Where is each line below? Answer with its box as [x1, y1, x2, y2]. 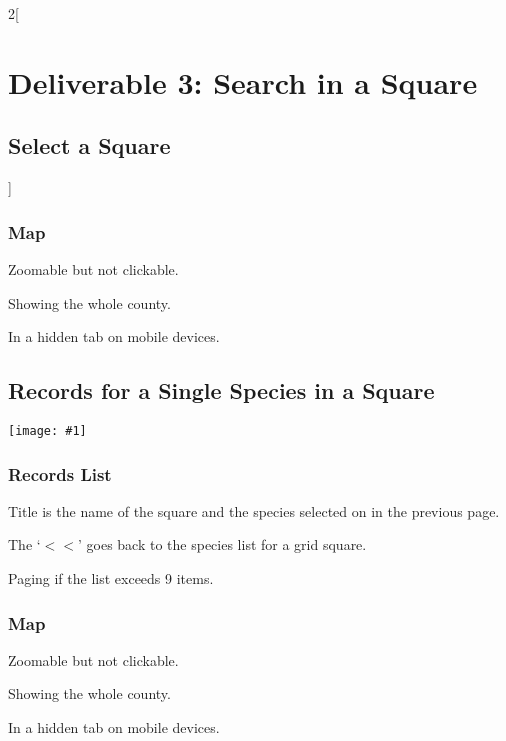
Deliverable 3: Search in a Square [8, 61, 478, 102]
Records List [8, 461, 112, 486]
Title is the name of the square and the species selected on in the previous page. [8, 500, 500, 521]
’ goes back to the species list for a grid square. [77, 534, 367, 555]
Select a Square [8, 130, 171, 161]
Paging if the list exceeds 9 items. [8, 568, 214, 589]
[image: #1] [8, 423, 87, 438]
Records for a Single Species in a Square [8, 375, 435, 406]
